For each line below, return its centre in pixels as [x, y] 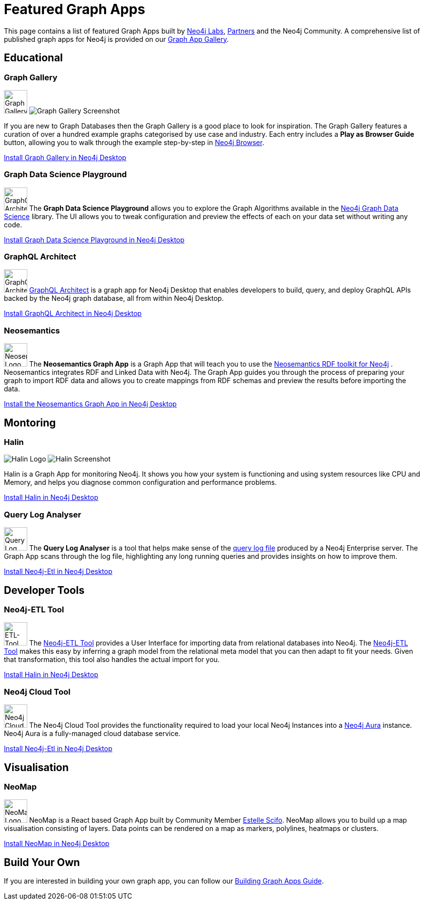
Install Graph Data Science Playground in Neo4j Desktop [94, 240]
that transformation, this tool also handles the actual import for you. [112, 660]
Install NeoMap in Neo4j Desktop [57, 844]
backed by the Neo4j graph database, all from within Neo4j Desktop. [114, 298]
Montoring [30, 423]
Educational [34, 58]
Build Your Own [42, 862]
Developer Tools [44, 590]
